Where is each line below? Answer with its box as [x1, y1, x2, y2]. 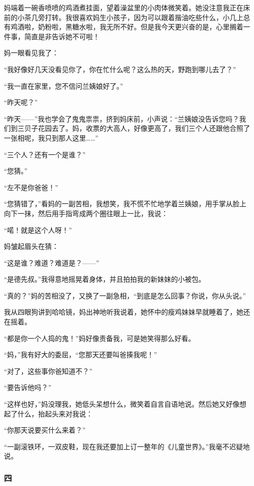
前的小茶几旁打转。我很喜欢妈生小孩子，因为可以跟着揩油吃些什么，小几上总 [4, 12, 250, 22]
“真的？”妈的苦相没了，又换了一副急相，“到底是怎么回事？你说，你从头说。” [4, 290, 246, 300]
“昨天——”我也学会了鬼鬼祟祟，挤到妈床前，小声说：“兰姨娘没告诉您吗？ [4, 113, 239, 123]
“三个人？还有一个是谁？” [4, 149, 86, 159]
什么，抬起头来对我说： [17, 408, 93, 418]
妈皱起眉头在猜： [4, 241, 59, 251]
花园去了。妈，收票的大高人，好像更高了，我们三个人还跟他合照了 [38, 123, 250, 133]
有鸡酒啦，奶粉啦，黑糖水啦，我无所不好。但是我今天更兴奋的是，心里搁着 [4, 22, 243, 32]
